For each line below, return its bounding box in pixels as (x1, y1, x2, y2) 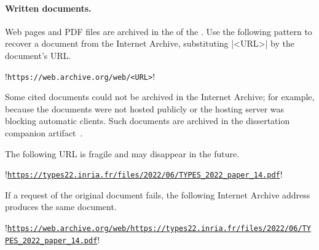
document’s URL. (5, 49, 71, 61)
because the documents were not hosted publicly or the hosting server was (5, 102, 285, 115)
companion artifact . (5, 127, 83, 139)
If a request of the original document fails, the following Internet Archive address (5, 188, 310, 201)
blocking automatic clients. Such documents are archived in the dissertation (5, 114, 290, 127)
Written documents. (5, 1, 92, 14)
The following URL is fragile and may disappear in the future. (5, 147, 240, 160)
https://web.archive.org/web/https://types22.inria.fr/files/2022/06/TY (7, 224, 311, 233)
